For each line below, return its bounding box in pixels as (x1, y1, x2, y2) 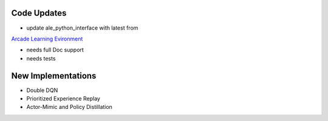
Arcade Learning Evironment (11, 35, 83, 42)
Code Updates (11, 8, 67, 18)
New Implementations (11, 70, 97, 81)
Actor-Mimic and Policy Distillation (26, 103, 112, 111)
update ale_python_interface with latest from (26, 24, 138, 31)
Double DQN (26, 87, 58, 94)
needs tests (26, 54, 56, 62)
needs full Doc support (26, 46, 84, 54)
